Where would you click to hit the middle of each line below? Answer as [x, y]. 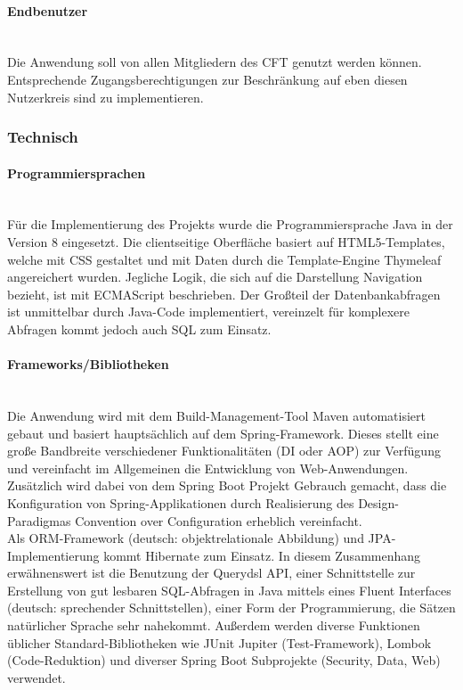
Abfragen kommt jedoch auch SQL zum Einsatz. [139, 329]
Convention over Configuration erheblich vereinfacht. [219, 520]
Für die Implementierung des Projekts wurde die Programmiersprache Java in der [230, 224]
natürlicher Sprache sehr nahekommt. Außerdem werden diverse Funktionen [214, 625]
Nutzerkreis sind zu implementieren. [106, 97]
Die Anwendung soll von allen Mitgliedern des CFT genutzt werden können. [215, 62]
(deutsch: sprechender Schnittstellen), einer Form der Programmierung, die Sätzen [231, 608]
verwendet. [37, 677]
